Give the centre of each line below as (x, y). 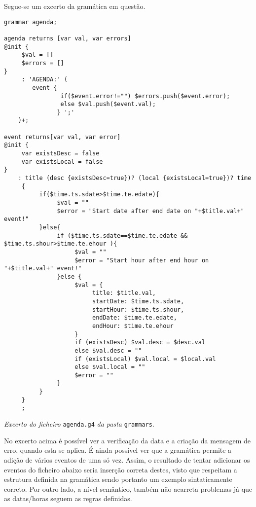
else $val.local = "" (110, 367)
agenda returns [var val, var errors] (68, 38)
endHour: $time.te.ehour (133, 326)
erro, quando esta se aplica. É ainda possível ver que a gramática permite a (118, 450)
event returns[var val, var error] (62, 137)
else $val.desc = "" (108, 350)
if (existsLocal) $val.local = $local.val (145, 359)
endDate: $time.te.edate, (134, 318)
